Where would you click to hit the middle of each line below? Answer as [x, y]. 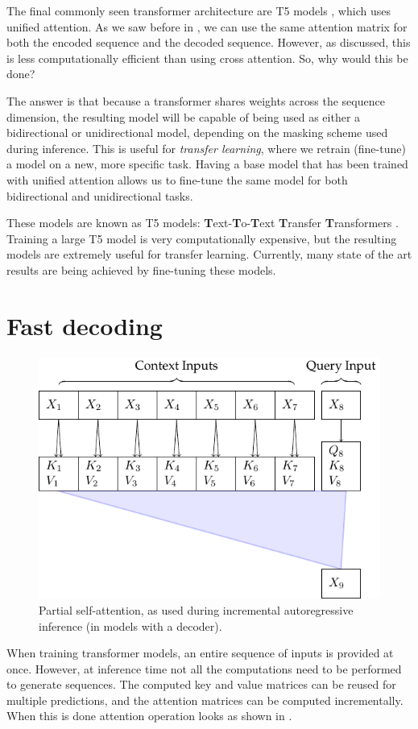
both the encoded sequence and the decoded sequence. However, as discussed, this [209, 42]
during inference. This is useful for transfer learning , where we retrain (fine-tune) [206, 148]
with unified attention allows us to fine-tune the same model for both [177, 179]
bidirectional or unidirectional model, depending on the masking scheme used [197, 133]
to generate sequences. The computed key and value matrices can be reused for [201, 684]
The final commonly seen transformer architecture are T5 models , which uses [199, 10]
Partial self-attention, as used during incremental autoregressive [196, 609]
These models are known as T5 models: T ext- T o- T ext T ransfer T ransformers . [203, 223]
